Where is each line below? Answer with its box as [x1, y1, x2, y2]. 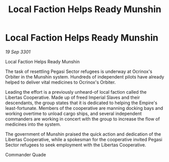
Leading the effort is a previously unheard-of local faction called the [5, 89, 147, 95]
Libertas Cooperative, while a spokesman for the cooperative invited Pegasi [5, 136, 162, 142]
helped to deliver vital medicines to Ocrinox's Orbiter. [5, 79, 116, 85]
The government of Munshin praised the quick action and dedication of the [5, 131, 161, 137]
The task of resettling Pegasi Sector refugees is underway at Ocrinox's [5, 68, 152, 74]
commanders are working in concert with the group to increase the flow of [5, 115, 160, 122]
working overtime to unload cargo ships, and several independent [5, 110, 142, 116]
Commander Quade [5, 151, 46, 157]
